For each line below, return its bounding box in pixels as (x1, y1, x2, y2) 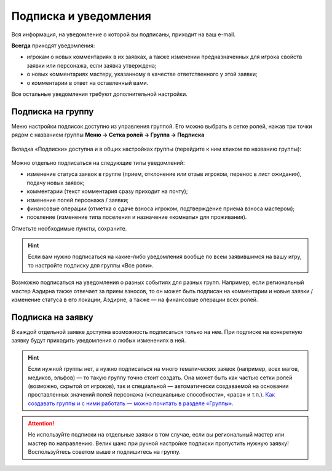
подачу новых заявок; (26, 179, 85, 186)
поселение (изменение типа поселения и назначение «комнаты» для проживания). (26, 213, 247, 221)
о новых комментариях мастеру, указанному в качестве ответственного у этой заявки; (26, 71, 258, 78)
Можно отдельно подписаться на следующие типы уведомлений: (11, 159, 185, 166)
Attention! (28, 420, 55, 427)
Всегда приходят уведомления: (11, 42, 95, 49)
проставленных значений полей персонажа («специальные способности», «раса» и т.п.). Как (28, 391, 275, 398)
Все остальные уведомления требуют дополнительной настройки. (11, 90, 188, 98)
